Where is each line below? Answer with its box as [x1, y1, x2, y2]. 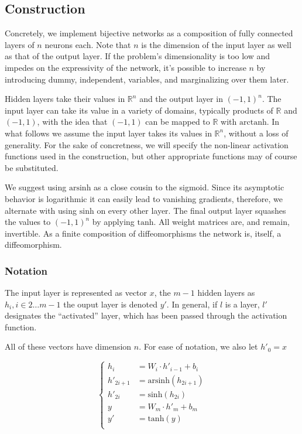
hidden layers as [197, 286, 255, 299]
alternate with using [5, 204, 77, 216]
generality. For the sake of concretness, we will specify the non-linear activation [5, 138, 289, 151]
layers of [5, 38, 35, 50]
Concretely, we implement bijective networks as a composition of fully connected [5, 27, 293, 39]
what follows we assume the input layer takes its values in [5, 127, 212, 139]
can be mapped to [145, 115, 210, 128]
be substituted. [5, 161, 59, 173]
